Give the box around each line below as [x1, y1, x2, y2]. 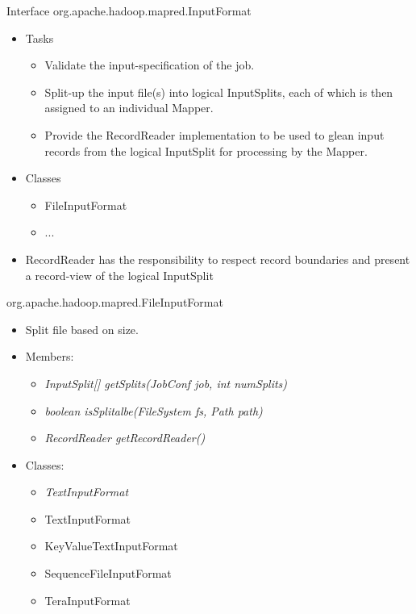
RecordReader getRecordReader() [44, 429, 206, 446]
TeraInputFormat [44, 591, 131, 608]
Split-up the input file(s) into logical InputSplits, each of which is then [44, 83, 393, 100]
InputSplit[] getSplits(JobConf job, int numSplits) [44, 374, 288, 391]
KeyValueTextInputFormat [44, 537, 178, 554]
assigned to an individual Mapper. [44, 99, 214, 116]
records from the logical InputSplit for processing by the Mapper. [44, 142, 368, 159]
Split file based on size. [25, 320, 139, 337]
